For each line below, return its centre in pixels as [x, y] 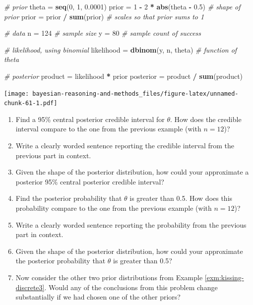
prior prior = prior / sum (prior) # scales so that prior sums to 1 [104, 16]
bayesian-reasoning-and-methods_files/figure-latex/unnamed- [135, 93]
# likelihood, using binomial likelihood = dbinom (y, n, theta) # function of [121, 49]
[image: [17, 93]
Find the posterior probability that [69, 198]
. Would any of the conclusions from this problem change [131, 287]
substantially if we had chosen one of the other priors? [98, 297]
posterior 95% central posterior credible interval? [90, 181]
